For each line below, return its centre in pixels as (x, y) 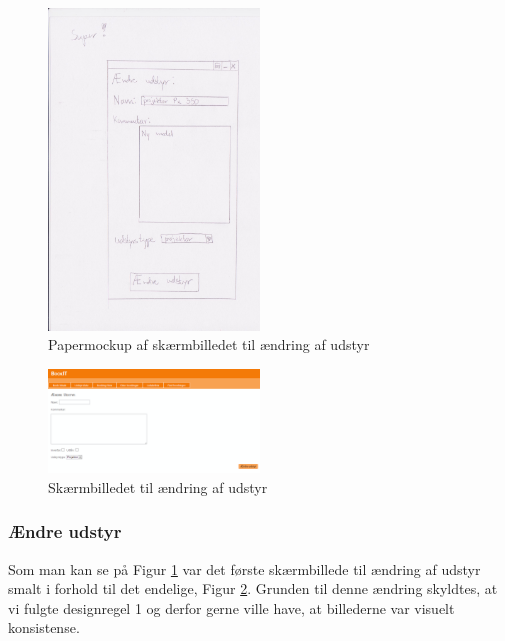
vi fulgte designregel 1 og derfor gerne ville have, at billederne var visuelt (231, 607)
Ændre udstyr (65, 531)
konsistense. (44, 627)
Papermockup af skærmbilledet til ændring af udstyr (209, 344)
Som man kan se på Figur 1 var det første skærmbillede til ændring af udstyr (244, 568)
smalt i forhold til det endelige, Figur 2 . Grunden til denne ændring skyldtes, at (253, 588)
